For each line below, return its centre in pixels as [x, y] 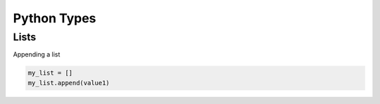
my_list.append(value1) [69, 83]
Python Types [55, 18]
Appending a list [37, 54]
